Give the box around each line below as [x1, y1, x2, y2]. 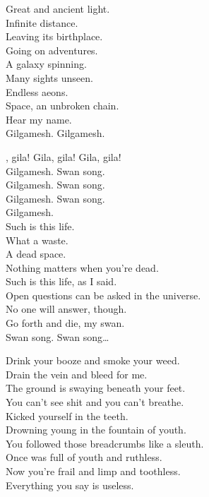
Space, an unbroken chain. [6, 98, 119, 113]
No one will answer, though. [6, 301, 127, 316]
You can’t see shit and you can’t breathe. [6, 395, 184, 409]
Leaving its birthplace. [6, 29, 103, 44]
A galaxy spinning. [6, 56, 87, 71]
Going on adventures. [6, 42, 98, 57]
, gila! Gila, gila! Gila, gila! [6, 149, 121, 164]
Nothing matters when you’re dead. [6, 260, 159, 275]
